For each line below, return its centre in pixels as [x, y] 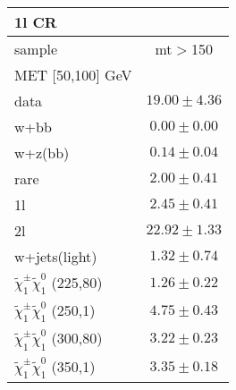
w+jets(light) [56, 256]
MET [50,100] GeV [73, 75]
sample [36, 49]
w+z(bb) [42, 153]
